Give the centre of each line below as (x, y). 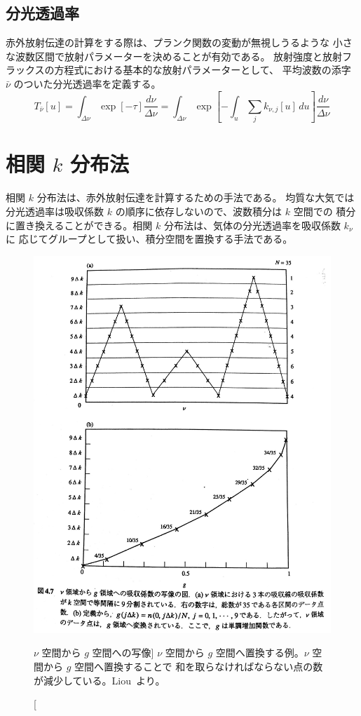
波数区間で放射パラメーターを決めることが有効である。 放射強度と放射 (179, 56)
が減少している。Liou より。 (100, 680)
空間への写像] (123, 653)
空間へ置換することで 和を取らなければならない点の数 (199, 666)
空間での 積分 (325, 211)
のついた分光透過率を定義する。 (87, 83)
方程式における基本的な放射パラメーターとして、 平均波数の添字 (203, 70)
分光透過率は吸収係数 (55, 211)
